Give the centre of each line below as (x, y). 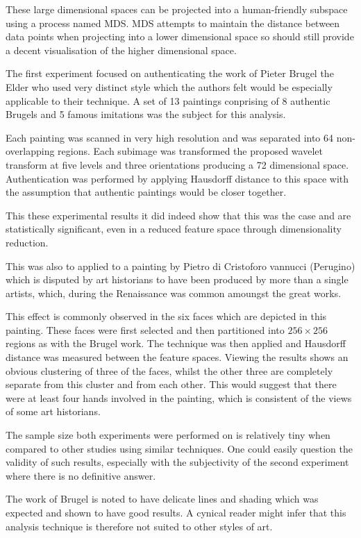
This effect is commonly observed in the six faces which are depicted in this (166, 316)
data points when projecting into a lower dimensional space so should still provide (180, 36)
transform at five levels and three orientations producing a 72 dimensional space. (177, 164)
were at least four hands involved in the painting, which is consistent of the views (179, 397)
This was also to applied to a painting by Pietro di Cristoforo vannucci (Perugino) (180, 266)
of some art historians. (53, 411)
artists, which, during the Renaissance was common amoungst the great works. (174, 293)
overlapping (30, 151)
